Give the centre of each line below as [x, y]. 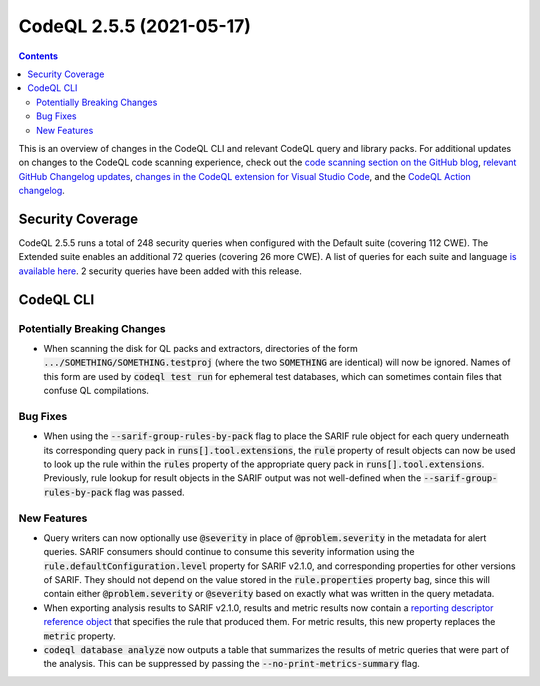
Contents [38, 56]
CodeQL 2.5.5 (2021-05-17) [135, 26]
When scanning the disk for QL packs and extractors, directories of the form [201, 348]
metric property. [79, 636]
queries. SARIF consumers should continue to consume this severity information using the [229, 552]
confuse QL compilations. [96, 391]
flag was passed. [149, 492]
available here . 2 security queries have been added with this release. [160, 271]
